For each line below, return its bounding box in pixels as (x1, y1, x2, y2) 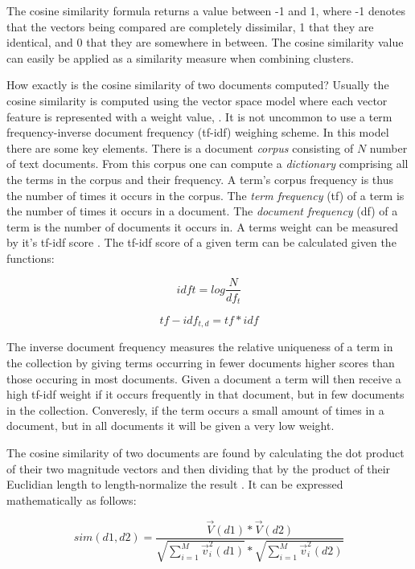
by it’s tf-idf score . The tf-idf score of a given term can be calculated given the (6, 234, 397, 251)
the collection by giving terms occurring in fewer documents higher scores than (6, 354, 395, 371)
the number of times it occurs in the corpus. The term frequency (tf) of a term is (6, 186, 405, 203)
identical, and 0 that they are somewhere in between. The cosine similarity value (6, 34, 404, 51)
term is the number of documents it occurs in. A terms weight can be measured (6, 218, 399, 235)
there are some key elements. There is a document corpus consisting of (6, 139, 354, 156)
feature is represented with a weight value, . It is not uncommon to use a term (6, 108, 392, 125)
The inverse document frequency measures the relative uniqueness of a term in (6, 338, 393, 355)
